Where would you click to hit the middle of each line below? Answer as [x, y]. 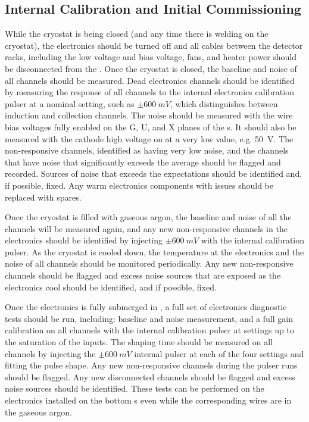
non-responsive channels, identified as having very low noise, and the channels [147, 150]
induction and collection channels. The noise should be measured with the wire [149, 115]
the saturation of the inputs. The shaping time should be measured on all [139, 342]
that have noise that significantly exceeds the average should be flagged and [143, 162]
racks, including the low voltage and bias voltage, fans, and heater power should [151, 57]
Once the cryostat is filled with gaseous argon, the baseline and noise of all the [148, 217]
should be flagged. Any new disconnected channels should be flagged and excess [150, 376]
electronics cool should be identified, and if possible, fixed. [111, 287]
